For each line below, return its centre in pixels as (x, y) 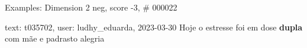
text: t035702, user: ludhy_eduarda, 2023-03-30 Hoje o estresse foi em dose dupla (154, 27)
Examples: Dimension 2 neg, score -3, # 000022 (91, 7)
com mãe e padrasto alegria (55, 38)
